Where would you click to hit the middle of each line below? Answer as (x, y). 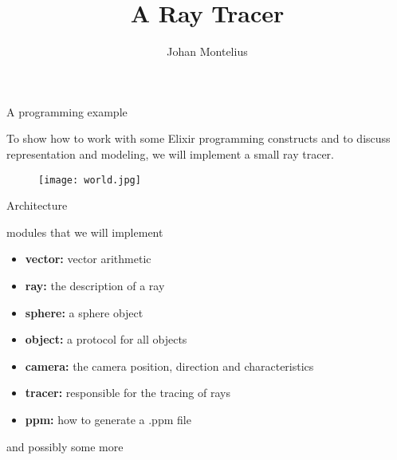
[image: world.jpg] (90, 180)
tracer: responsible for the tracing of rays (128, 393)
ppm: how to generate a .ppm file (108, 419)
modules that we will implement (85, 232)
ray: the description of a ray (95, 285)
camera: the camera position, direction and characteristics (169, 366)
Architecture (37, 205)
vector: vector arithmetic (88, 259)
